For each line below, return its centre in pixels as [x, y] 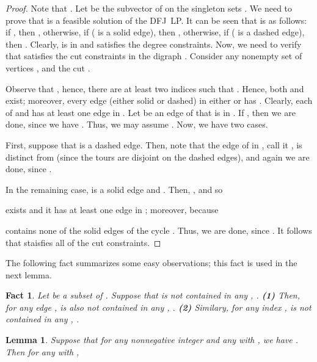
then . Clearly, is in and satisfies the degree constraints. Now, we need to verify [154, 44]
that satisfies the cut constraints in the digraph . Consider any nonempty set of [154, 56]
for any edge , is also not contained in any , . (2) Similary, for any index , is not [158, 307]
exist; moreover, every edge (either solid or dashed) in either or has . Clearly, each [159, 100]
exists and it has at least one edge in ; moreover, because [112, 210]
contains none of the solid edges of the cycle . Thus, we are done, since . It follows [159, 230]
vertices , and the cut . [48, 67]
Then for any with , [42, 351]
